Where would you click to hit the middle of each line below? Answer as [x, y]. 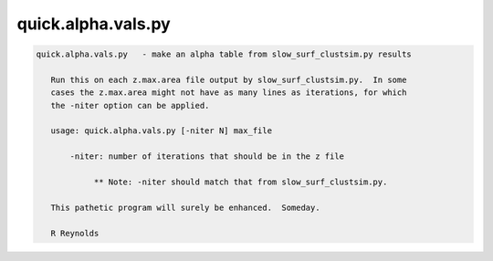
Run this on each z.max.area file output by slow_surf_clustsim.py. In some [229, 79]
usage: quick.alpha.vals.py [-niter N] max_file [162, 131]
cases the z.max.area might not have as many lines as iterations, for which [229, 93]
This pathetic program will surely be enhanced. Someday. [185, 207]
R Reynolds [75, 233]
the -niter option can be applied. [130, 105]
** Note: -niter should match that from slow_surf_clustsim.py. [241, 182]
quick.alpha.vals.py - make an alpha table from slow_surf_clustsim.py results [224, 54]
